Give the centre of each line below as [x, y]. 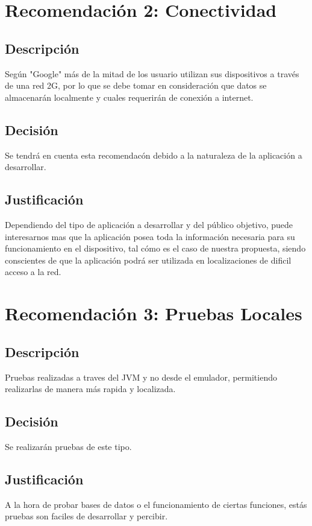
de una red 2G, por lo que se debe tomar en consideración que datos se [136, 85]
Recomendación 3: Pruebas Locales [154, 313]
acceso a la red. [33, 272]
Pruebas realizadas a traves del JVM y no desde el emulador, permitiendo [141, 377]
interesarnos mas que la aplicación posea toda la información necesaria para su [150, 236]
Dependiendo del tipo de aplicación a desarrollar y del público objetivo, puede [149, 224]
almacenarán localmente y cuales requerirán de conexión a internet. [129, 97]
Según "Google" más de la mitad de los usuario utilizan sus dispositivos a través [152, 73]
